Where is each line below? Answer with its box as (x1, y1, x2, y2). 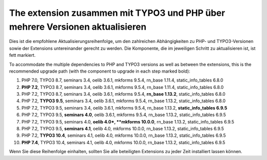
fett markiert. (9, 52, 36, 58)
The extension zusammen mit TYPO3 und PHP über (9, 7, 225, 18)
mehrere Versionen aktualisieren (9, 21, 147, 32)
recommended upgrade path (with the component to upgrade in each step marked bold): (9, 68, 190, 74)
